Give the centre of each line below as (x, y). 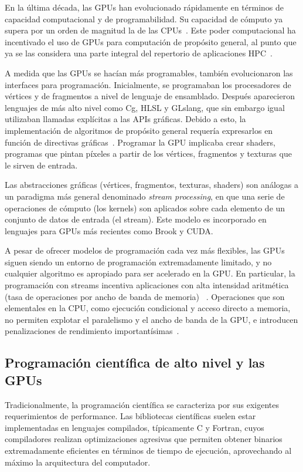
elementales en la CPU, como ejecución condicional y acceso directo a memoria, (148, 308)
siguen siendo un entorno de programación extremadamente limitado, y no (138, 262)
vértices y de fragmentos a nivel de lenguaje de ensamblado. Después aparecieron (150, 96)
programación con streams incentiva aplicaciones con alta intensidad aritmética (147, 285)
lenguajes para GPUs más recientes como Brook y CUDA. (109, 230)
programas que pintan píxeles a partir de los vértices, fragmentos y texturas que (148, 154)
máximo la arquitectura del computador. (78, 462)
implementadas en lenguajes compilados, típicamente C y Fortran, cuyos (135, 427)
